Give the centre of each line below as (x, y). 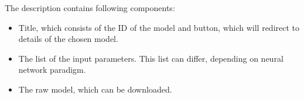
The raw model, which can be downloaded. (95, 89)
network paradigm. (52, 70)
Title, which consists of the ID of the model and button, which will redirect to (159, 27)
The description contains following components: (90, 8)
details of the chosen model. (68, 39)
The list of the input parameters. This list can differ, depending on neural (151, 58)
